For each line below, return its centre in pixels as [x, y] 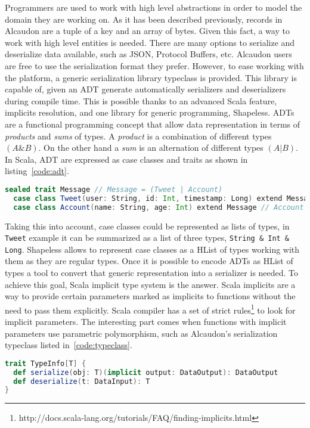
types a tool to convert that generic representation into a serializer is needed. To [152, 273]
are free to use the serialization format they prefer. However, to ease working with [154, 65]
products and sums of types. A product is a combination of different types [138, 136]
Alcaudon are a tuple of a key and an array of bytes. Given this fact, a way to [147, 31]
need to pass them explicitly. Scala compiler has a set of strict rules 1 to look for [150, 309]
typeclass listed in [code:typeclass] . [69, 345]
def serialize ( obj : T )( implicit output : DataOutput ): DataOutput [146, 372]
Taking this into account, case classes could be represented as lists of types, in [147, 226]
